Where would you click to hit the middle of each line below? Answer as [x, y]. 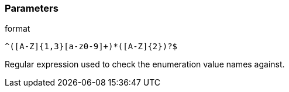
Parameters [32, 8]
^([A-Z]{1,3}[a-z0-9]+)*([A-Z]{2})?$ [91, 47]
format [18, 29]
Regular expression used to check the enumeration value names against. [145, 64]
